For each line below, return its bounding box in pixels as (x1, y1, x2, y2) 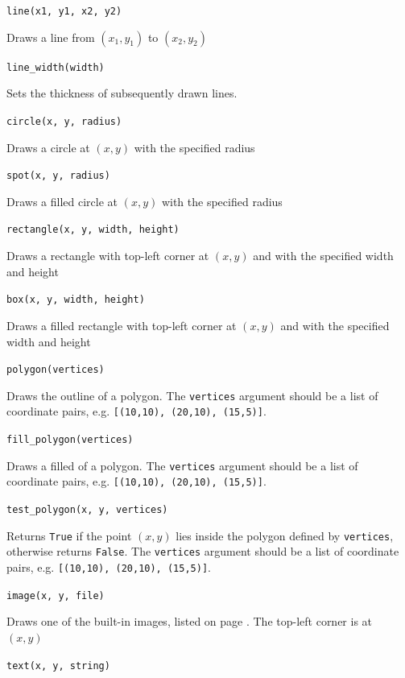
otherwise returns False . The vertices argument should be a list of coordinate (6, 543, 399, 560)
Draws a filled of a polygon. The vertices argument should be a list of (6, 457, 358, 473)
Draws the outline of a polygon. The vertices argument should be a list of (6, 387, 378, 403)
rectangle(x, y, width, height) (6, 224, 180, 236)
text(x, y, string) (6, 659, 110, 672)
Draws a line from (6, 28, 95, 45)
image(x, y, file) (6, 589, 105, 602)
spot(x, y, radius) (6, 170, 110, 182)
